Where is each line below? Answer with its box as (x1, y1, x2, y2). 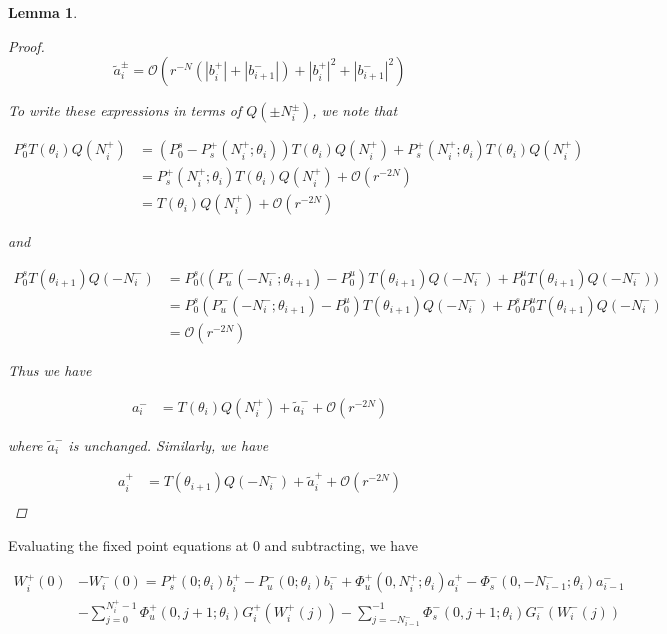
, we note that (312, 100, 398, 121)
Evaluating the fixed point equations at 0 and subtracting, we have (8, 534, 418, 555)
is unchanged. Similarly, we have (68, 434, 269, 455)
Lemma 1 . (8, 2, 78, 22)
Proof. (8, 35, 45, 56)
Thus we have (8, 359, 92, 380)
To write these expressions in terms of (8, 100, 242, 121)
